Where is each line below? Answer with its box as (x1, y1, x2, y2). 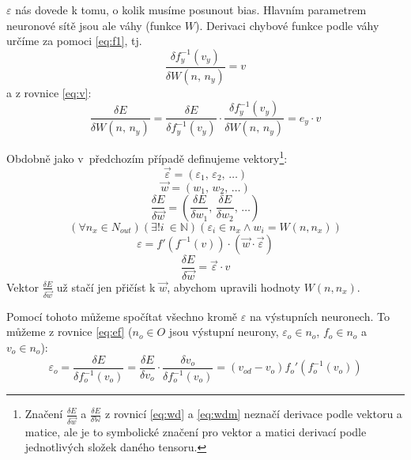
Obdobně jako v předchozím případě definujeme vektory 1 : (6, 148, 288, 166)
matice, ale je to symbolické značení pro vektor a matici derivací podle (25, 423, 367, 439)
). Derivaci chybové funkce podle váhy (194, 17, 379, 33)
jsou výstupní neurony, (168, 323, 279, 340)
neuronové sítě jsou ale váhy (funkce (6, 17, 182, 33)
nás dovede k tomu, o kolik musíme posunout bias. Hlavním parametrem (15, 2, 367, 17)
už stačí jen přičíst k (56, 278, 156, 295)
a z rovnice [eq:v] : (6, 84, 92, 100)
